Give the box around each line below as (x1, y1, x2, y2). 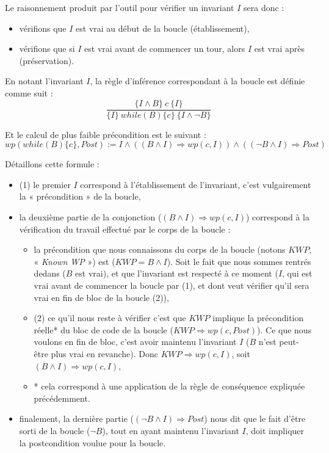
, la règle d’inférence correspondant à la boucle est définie (90, 74, 305, 87)
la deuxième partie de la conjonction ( (19, 211, 162, 223)
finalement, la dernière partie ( (19, 412, 134, 425)
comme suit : (5, 86, 53, 99)
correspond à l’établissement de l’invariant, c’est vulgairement (80, 178, 311, 190)
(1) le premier (19, 178, 71, 190)
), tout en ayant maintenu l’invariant (102, 424, 239, 437)
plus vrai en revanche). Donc (51, 347, 158, 360)
